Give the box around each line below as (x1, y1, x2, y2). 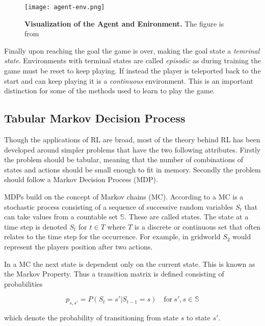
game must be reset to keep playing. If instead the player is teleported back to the (4, 65, 261, 76)
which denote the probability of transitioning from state (4, 312, 179, 323)
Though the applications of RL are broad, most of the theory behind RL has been (4, 134, 260, 145)
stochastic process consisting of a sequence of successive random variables (4, 201, 233, 212)
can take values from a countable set (4, 211, 118, 222)
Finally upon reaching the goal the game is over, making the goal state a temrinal (4, 45, 260, 56)
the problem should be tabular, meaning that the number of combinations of (4, 154, 243, 165)
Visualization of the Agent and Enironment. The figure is (24, 18, 224, 29)
